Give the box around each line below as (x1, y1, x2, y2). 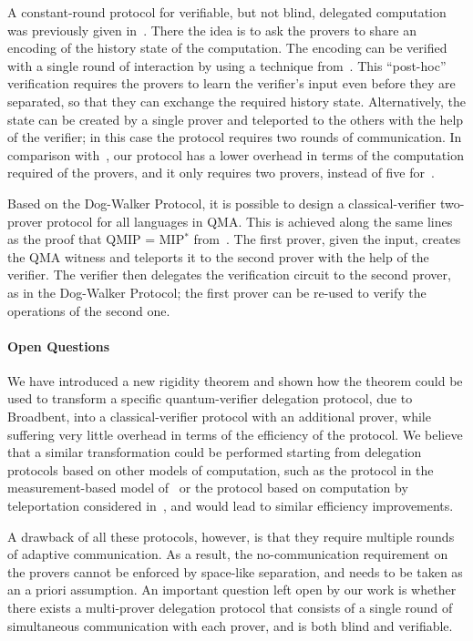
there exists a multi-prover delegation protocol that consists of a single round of (7, 598, 453, 617)
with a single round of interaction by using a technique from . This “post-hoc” (7, 56, 447, 75)
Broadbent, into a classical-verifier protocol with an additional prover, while (7, 407, 431, 426)
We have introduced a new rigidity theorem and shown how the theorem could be (7, 371, 463, 390)
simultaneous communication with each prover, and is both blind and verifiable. (7, 616, 453, 635)
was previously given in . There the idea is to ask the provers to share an (7, 20, 417, 39)
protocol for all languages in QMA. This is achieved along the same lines (46, 211, 453, 230)
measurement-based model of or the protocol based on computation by (7, 478, 408, 497)
